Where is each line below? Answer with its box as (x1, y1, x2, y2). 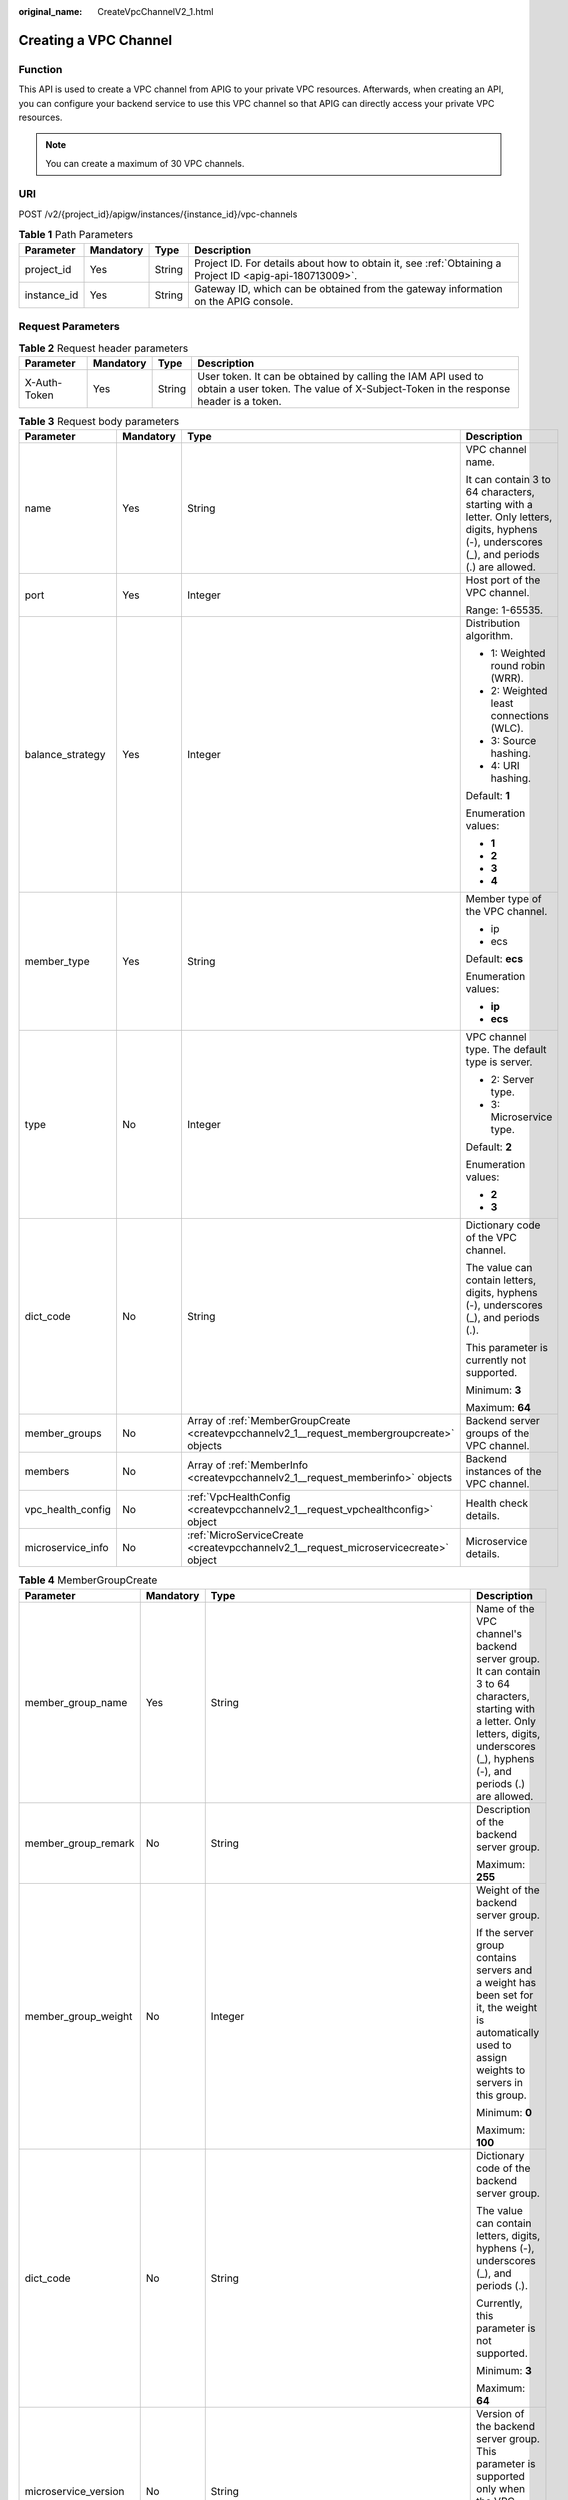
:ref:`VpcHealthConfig (186, 1490, 291, 1504)
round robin (490, 659, 546, 673)
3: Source (490, 734, 537, 748)
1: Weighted (490, 646, 546, 660)
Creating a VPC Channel (18, 31, 173, 49)
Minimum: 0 (476, 2105, 533, 2119)
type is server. (465, 1055, 533, 1069)
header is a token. (196, 394, 282, 408)
